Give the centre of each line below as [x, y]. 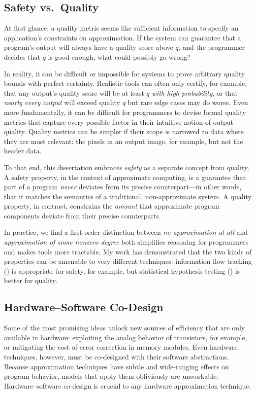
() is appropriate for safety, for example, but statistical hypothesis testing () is [122, 270]
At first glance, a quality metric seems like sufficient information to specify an [121, 28]
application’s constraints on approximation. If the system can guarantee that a [123, 37]
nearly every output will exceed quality [62, 102]
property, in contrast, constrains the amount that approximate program [112, 206]
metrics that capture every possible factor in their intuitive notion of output [119, 122]
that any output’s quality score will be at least [74, 92]
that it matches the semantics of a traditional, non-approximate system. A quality [128, 196]
